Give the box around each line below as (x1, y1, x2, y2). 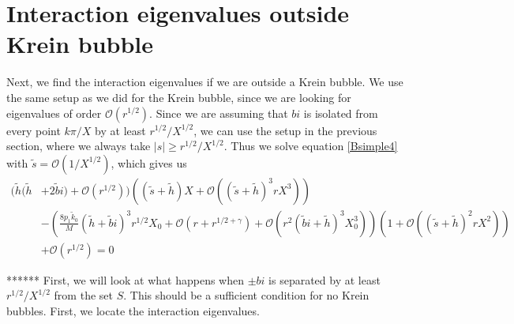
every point (6, 122, 61, 138)
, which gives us (111, 154, 187, 171)
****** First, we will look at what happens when (6, 271, 244, 288)
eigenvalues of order (6, 104, 102, 121)
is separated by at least (268, 271, 381, 288)
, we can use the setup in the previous (193, 122, 377, 138)
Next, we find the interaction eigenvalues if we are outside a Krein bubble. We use (6, 73, 403, 90)
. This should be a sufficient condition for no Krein (123, 287, 370, 303)
